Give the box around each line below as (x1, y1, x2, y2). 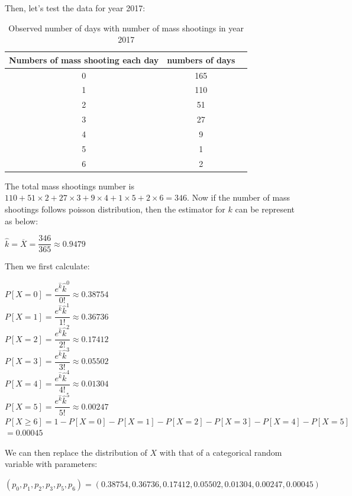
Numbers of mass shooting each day (9, 53, 159, 66)
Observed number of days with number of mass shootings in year (8, 21, 244, 34)
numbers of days (167, 53, 235, 66)
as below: (5, 214, 38, 227)
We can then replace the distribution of (5, 446, 147, 458)
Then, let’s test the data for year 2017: (5, 2, 146, 14)
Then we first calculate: (5, 260, 90, 272)
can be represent (235, 202, 295, 215)
